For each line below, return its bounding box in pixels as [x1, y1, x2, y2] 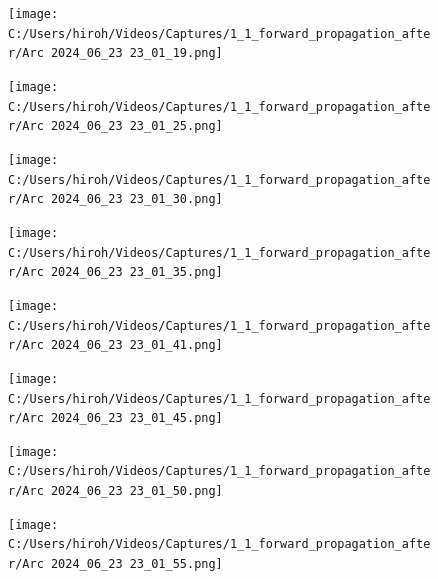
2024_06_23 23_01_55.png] [50, 557, 223, 572]
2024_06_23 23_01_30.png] [50, 192, 223, 207]
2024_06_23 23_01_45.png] [50, 411, 223, 426]
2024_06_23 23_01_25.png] [50, 119, 223, 134]
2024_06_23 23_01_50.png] [50, 484, 223, 499]
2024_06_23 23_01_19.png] [50, 46, 223, 61]
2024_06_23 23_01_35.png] [50, 265, 223, 280]
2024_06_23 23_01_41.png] [50, 338, 223, 353]
